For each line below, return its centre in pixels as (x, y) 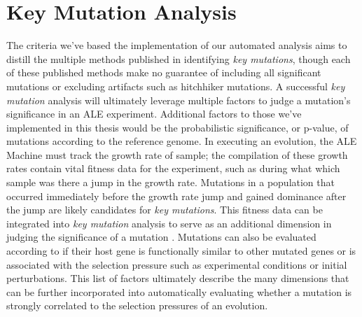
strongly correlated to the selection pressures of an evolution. (137, 305)
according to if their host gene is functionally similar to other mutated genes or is (181, 251)
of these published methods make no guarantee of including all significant (164, 72)
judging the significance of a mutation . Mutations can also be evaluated (161, 237)
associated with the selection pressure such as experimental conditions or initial (177, 264)
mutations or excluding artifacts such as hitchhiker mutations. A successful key (176, 86)
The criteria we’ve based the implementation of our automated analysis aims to (177, 45)
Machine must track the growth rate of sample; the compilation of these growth (177, 154)
